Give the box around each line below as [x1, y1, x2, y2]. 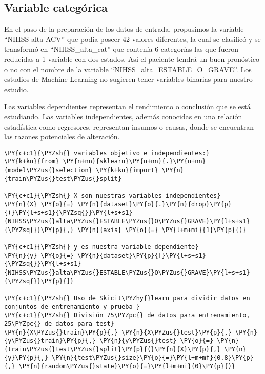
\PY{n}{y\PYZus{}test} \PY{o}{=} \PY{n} [99, 337, 239, 345]
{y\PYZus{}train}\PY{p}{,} [4, 337, 96, 345]
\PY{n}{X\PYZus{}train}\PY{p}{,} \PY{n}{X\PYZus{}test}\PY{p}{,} [4, 328, 232, 336]
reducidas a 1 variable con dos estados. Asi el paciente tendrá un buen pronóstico [4, 53, 259, 64]
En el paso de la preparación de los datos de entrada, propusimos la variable [4, 24, 244, 34]
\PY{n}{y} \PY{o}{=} [4, 252, 74, 259]
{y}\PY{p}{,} [4, 354, 48, 362]
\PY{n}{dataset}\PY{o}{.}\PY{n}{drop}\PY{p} [77, 200, 232, 208]
